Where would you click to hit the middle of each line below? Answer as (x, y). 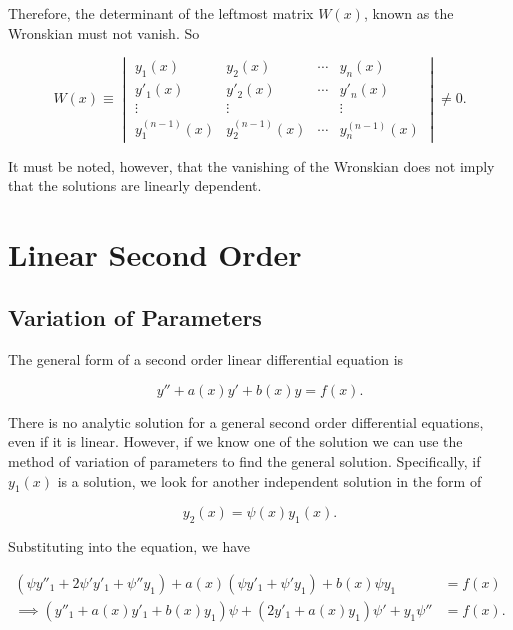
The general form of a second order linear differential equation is (206, 359)
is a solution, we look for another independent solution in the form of (269, 480)
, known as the (408, 13)
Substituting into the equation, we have (129, 546)
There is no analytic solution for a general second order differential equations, (246, 421)
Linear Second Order (155, 253)
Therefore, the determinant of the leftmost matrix (161, 13)
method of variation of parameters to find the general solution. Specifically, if (244, 461)
